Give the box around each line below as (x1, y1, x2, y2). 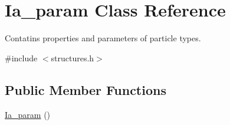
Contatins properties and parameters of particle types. (5, 32, 201, 44)
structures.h (51, 51, 94, 64)
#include (5, 51, 38, 64)
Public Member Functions (5, 80, 166, 98)
